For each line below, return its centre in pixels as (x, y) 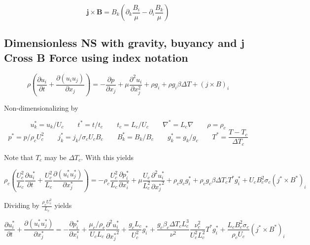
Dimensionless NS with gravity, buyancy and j (124, 43)
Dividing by (22, 205)
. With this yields (107, 157)
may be (55, 157)
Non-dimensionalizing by (41, 107)
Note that (19, 157)
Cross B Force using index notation (96, 57)
